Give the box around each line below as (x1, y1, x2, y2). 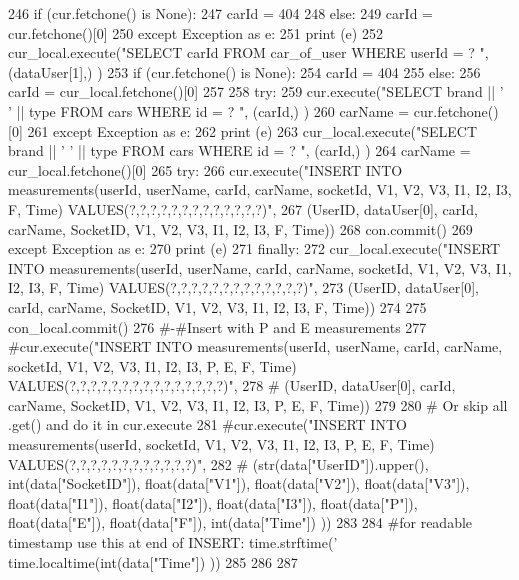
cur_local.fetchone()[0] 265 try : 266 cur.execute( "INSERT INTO (8, 159, 403, 180)
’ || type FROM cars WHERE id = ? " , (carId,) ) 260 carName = (8, 100, 410, 121)
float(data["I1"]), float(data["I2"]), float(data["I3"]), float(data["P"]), (8, 492, 418, 513)
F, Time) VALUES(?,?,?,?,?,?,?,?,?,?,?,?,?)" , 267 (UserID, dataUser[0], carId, (8, 198, 478, 219)
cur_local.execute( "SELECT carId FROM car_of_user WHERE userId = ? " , (8, 42, 489, 63)
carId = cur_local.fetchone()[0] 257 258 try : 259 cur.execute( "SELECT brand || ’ (8, 81, 504, 102)
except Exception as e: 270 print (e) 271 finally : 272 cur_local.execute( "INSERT (8, 238, 501, 259)
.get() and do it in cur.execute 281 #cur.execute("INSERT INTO (8, 414, 407, 435)
